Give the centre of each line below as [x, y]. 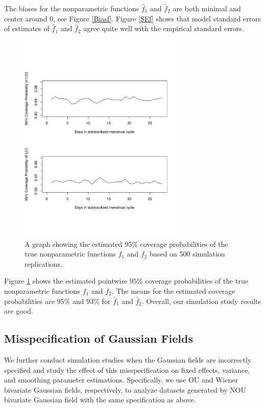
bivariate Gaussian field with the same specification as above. [100, 400]
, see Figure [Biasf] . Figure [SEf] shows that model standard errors [157, 18]
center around [26, 18]
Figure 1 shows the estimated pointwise [66, 281]
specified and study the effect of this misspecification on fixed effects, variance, [127, 369]
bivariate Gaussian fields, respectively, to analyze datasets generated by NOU [125, 389]
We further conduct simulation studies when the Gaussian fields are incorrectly [128, 359]
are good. [19, 311]
